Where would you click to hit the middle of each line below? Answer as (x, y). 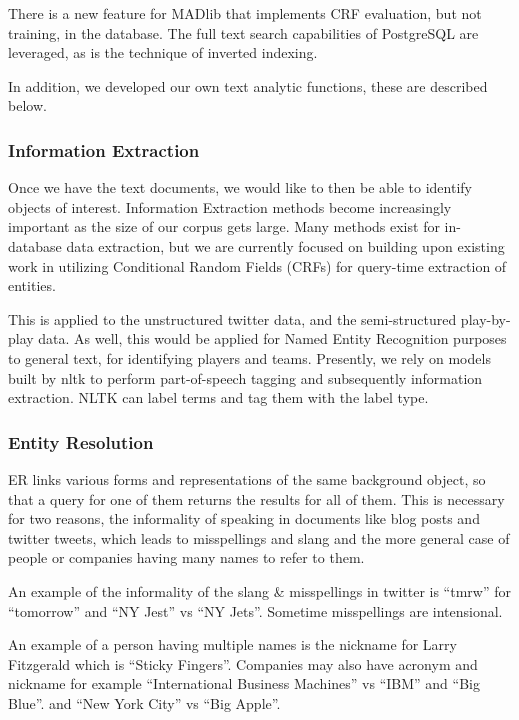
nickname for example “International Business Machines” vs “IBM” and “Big (244, 683)
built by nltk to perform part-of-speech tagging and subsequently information (245, 377)
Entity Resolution (81, 441)
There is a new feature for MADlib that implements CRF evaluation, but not (245, 13)
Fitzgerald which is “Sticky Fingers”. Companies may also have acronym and (243, 663)
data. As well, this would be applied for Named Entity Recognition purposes (272, 338)
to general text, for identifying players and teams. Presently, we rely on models (249, 357)
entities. (32, 285)
